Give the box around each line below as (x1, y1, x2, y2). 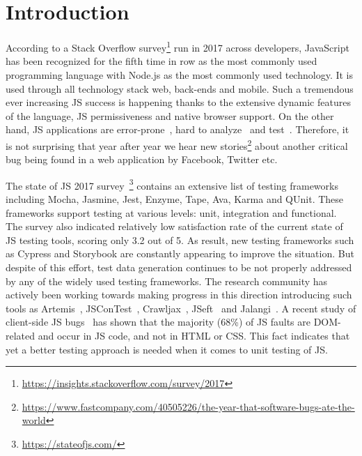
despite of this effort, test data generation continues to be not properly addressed (6, 260, 352, 274)
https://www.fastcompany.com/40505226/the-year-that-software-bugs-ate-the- (22, 399, 355, 413)
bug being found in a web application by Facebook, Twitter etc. (6, 152, 278, 167)
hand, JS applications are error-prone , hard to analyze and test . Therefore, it (6, 122, 349, 137)
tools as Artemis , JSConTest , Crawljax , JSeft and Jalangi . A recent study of (6, 301, 356, 315)
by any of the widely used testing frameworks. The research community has (6, 273, 328, 288)
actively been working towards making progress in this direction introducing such (6, 287, 352, 302)
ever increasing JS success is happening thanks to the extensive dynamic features (6, 95, 351, 109)
